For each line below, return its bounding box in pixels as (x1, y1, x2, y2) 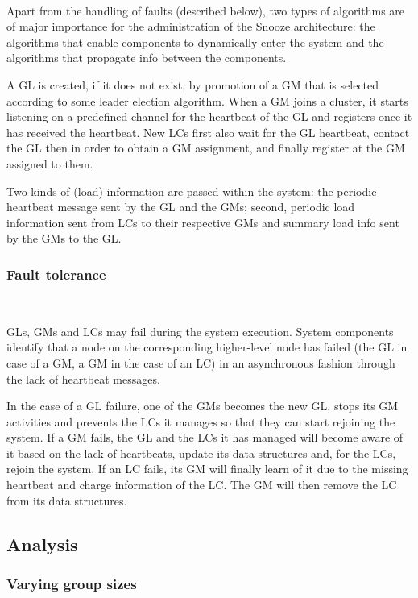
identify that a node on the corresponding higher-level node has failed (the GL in (6, 338, 408, 355)
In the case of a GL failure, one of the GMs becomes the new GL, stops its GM (6, 397, 399, 414)
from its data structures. (6, 492, 127, 509)
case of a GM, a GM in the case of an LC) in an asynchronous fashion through (6, 354, 395, 371)
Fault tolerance (6, 264, 106, 284)
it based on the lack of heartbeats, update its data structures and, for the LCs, (6, 444, 396, 461)
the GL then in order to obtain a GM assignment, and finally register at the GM (6, 139, 405, 156)
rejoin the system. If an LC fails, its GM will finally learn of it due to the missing (6, 460, 408, 477)
